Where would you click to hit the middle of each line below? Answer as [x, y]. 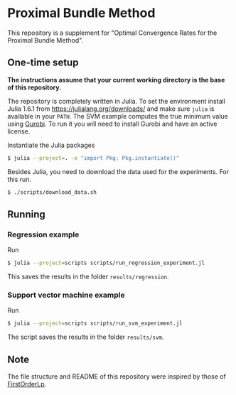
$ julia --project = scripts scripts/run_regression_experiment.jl [106, 263]
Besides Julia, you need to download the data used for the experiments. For [118, 171]
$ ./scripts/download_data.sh [52, 192]
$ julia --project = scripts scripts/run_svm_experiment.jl [95, 324]
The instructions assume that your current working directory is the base [116, 80]
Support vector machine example [66, 295]
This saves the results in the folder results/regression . [88, 277]
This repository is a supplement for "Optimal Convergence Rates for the [112, 33]
